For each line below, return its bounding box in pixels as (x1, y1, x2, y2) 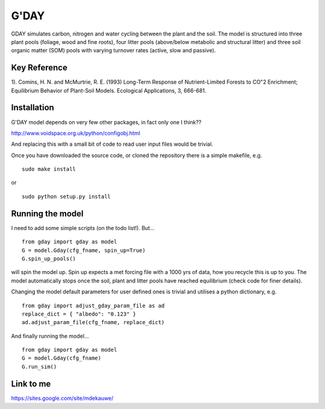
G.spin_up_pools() (22, 255, 76, 262)
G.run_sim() (22, 363, 57, 370)
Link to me (11, 378, 51, 389)
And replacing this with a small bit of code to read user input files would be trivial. (11, 140, 214, 148)
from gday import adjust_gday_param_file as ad (22, 302, 165, 309)
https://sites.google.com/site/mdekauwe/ (11, 395, 114, 402)
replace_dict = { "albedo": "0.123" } (22, 310, 137, 317)
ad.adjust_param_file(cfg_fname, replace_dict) (22, 319, 165, 326)
